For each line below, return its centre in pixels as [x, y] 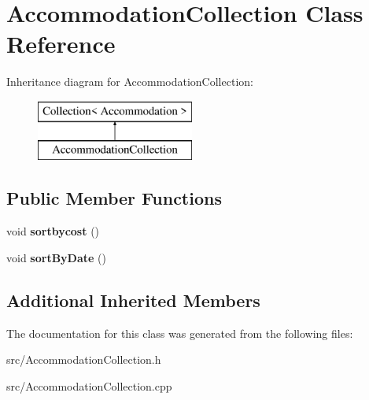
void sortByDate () [56, 257]
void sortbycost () [53, 231]
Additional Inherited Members [133, 300]
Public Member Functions [114, 198]
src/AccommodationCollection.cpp [89, 385]
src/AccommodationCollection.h [84, 359]
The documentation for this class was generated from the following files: [180, 333]
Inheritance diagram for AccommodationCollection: [130, 81]
